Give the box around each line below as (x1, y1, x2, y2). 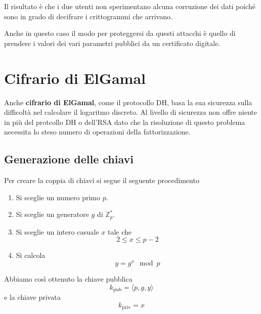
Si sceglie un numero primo (16, 192, 101, 202)
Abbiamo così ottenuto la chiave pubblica (4, 273, 133, 284)
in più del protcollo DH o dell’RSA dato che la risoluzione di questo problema (4, 116, 245, 127)
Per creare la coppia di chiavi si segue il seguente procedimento (4, 175, 199, 186)
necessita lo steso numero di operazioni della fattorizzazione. (4, 126, 191, 137)
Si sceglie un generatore (16, 209, 89, 219)
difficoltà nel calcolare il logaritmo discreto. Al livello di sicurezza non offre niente (4, 107, 257, 117)
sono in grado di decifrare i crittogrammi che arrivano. (4, 11, 172, 21)
